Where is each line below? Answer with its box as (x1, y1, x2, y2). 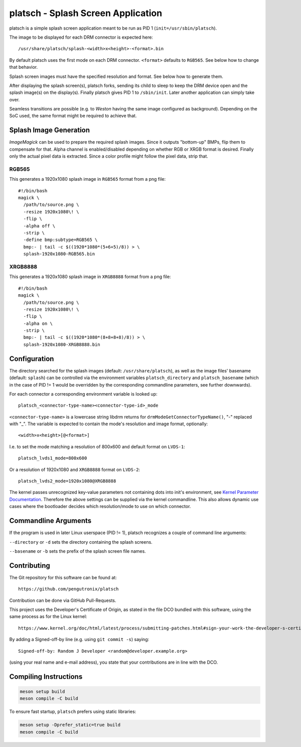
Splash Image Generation (9, 126, 90, 135)
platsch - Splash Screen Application (9, 8, 163, 19)
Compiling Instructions (9, 672, 83, 681)
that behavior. (9, 64, 38, 70)
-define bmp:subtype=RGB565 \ (23, 237, 98, 243)
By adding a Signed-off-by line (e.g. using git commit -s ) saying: (9, 637, 149, 643)
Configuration (9, 354, 54, 363)
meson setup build (20, 688, 65, 694)
